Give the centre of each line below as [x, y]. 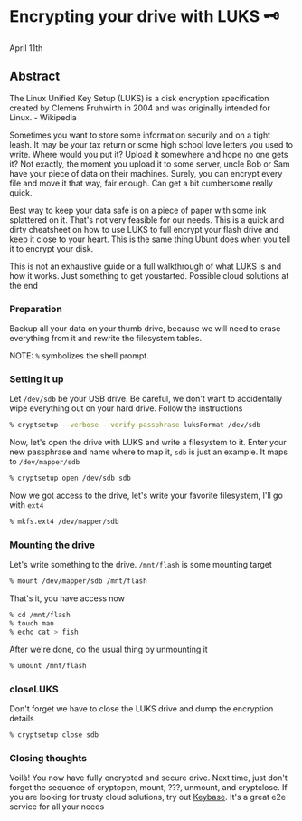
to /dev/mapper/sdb [45, 462]
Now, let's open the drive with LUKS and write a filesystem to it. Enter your [148, 443]
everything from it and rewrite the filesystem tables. [105, 339]
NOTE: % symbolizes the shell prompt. [79, 356]
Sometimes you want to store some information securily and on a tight [140, 135]
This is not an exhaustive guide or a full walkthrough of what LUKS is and [146, 266]
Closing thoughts [48, 758]
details [22, 718]
